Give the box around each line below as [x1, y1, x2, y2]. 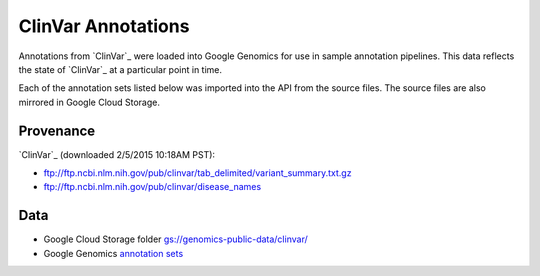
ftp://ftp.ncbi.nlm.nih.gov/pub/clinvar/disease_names [43, 181, 262, 193]
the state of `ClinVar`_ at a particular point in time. [18, 63, 223, 75]
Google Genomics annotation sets [43, 247, 184, 259]
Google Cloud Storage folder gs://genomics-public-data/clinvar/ [43, 233, 309, 245]
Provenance [18, 122, 96, 139]
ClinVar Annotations [18, 15, 190, 37]
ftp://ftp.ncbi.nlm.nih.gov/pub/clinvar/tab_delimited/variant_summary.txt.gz [43, 167, 352, 179]
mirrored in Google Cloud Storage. [18, 96, 160, 108]
